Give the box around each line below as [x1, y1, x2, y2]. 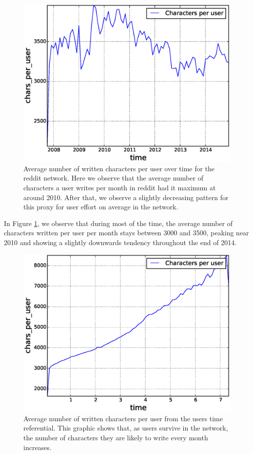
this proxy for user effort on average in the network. [23, 202, 178, 212]
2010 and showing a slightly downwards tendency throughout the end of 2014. [4, 237, 237, 247]
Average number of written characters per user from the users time [23, 413, 223, 423]
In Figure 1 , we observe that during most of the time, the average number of [4, 218, 233, 228]
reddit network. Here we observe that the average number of [23, 173, 203, 183]
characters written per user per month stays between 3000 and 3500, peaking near [4, 227, 249, 238]
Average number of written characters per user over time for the [23, 163, 215, 173]
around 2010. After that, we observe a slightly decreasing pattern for [23, 192, 229, 202]
